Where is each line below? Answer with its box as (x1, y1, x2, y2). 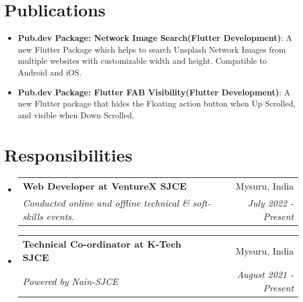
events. (46, 210, 75, 224)
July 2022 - (248, 196, 294, 210)
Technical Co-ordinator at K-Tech (22, 237, 182, 251)
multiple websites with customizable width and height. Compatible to (18, 54, 267, 67)
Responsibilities (4, 143, 133, 167)
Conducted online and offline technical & (22, 196, 190, 210)
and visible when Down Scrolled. (18, 108, 134, 121)
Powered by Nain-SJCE (22, 274, 119, 288)
